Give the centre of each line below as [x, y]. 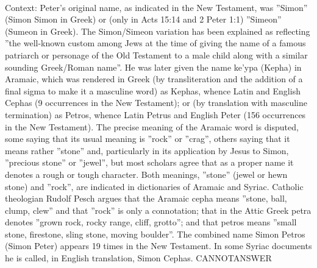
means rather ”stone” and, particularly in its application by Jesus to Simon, [147, 150]
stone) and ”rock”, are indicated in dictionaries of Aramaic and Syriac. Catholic [154, 186]
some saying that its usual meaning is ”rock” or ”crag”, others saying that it [148, 139]
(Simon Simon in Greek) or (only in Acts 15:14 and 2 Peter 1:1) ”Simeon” [143, 19]
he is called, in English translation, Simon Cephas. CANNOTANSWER [138, 258]
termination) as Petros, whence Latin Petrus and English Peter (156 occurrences [155, 114]
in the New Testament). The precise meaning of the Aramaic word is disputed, [152, 126]
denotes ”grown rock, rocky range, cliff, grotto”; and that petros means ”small [151, 222]
